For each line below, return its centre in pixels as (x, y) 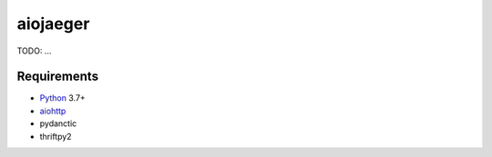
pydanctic (58, 123)
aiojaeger (53, 24)
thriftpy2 (56, 136)
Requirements (58, 77)
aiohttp (53, 111)
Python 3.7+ (62, 98)
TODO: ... (34, 51)
